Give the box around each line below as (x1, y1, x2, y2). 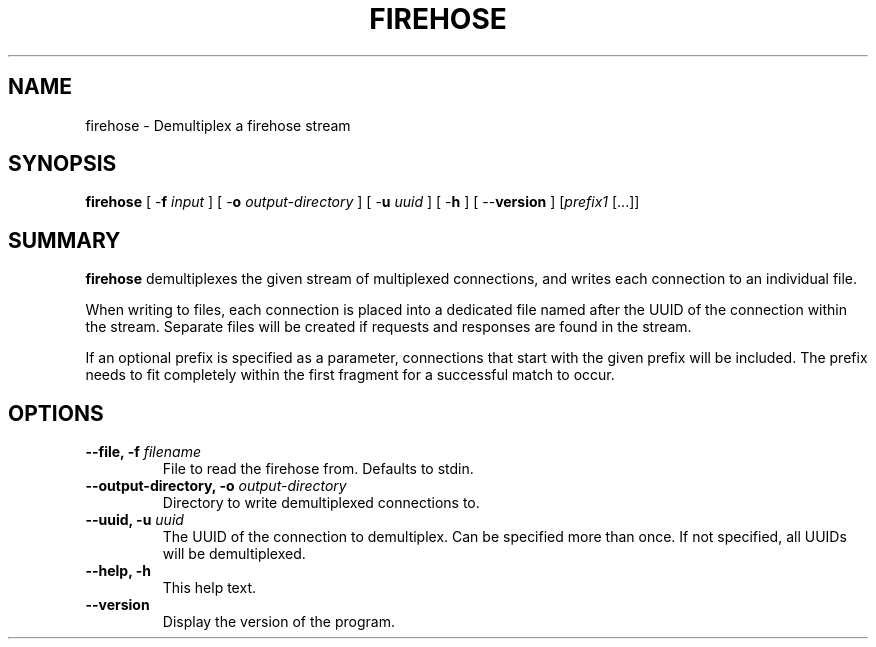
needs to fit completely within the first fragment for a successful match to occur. (85, 366, 615, 384)
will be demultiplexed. (162, 545, 306, 563)
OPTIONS (8, 400, 104, 426)
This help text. (162, 579, 256, 597)
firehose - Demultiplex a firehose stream (85, 116, 351, 134)
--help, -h (85, 562, 151, 580)
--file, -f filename (85, 443, 201, 461)
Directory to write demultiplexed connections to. (162, 494, 480, 512)
